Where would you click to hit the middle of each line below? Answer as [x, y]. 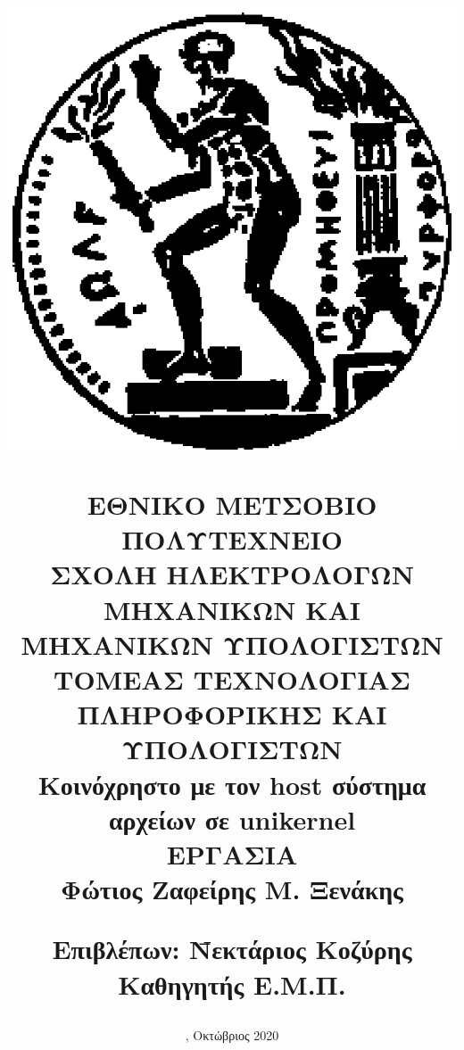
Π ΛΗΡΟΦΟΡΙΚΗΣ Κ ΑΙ [232, 714]
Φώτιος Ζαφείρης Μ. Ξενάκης [232, 889]
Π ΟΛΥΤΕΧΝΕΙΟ [232, 539]
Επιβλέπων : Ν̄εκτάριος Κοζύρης [232, 949]
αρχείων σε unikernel [232, 819]
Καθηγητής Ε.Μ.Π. [232, 984]
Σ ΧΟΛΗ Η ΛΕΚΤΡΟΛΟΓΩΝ [232, 574]
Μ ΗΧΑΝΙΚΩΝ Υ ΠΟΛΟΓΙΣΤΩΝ [232, 644]
